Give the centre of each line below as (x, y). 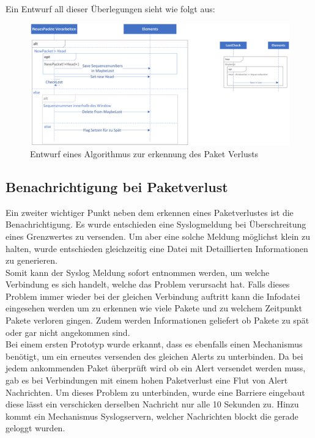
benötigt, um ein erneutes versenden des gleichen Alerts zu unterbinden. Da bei (154, 356)
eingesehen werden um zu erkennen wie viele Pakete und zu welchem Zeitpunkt (154, 308)
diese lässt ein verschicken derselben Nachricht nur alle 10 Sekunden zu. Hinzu (152, 404)
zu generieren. (31, 260)
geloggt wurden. (35, 428)
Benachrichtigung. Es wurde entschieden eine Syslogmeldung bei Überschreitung (156, 224)
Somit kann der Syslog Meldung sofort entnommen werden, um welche (138, 272)
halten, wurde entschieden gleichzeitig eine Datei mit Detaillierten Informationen (157, 248)
